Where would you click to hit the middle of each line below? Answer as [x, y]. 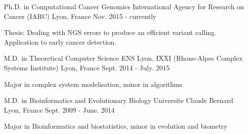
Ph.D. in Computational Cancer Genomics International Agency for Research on [124, 6]
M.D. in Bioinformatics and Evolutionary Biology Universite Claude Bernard [119, 100]
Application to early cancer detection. [60, 42]
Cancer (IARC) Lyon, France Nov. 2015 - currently [80, 16]
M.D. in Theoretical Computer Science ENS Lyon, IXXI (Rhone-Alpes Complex [123, 58]
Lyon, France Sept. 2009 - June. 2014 [59, 109]
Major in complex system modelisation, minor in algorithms [93, 84]
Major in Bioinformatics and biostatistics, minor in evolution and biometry [116, 126]
